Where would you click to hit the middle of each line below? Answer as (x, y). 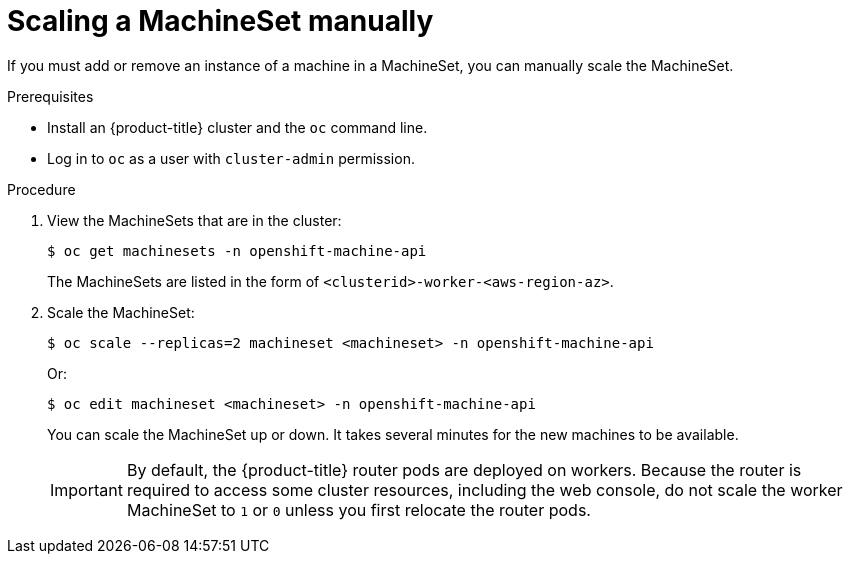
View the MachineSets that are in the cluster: (194, 220)
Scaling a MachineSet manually (220, 21)
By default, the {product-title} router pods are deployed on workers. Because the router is (464, 469)
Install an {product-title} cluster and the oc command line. (237, 127)
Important (86, 489)
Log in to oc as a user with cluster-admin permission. (231, 158)
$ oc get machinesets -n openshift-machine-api (237, 250)
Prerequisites (50, 96)
